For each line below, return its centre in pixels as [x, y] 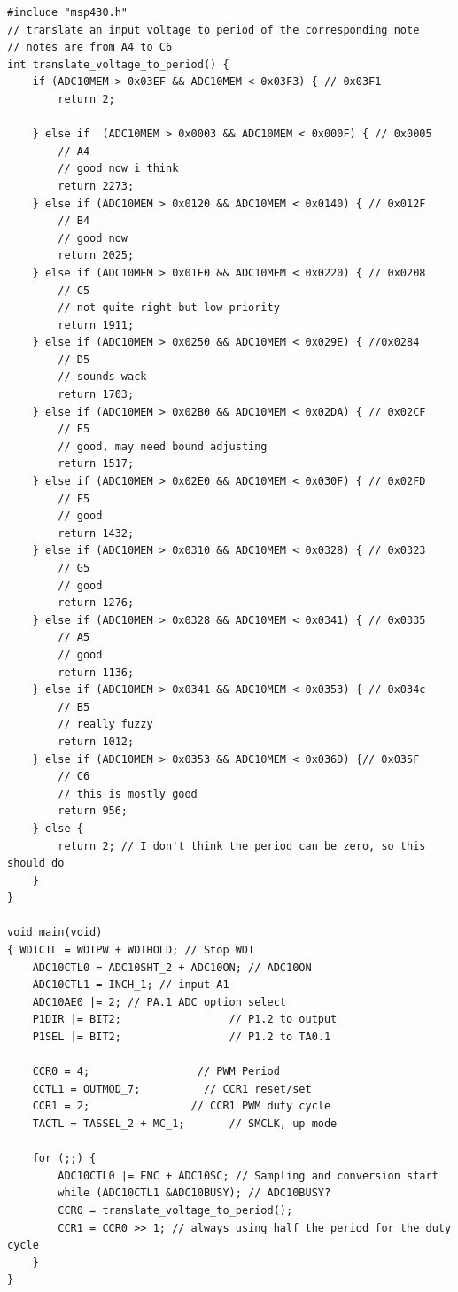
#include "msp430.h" [68, 12]
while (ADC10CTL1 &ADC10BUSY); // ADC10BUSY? [194, 1193]
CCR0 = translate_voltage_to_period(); [175, 1210]
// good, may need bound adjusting [163, 446]
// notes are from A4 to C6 [90, 47]
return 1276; [96, 603]
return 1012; [96, 741]
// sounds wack [102, 377]
